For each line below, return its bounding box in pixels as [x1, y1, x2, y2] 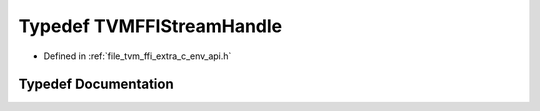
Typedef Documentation [18, 76, 174, 93]
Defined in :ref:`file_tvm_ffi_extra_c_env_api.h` [43, 50, 232, 62]
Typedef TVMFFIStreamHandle [18, 15, 283, 37]
